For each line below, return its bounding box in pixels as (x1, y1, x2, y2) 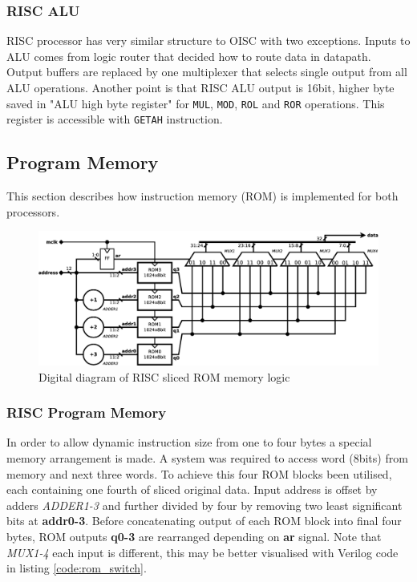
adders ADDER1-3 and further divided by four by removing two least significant (6, 496, 403, 513)
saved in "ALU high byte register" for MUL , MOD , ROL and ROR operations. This (6, 95, 385, 111)
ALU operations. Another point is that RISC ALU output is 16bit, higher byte (6, 79, 395, 95)
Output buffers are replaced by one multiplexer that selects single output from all (6, 63, 407, 80)
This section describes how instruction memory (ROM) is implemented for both (6, 188, 399, 204)
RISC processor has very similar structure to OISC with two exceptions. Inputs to (6, 32, 411, 49)
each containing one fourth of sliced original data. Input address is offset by (6, 481, 378, 498)
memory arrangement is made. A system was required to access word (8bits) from (6, 449, 408, 466)
